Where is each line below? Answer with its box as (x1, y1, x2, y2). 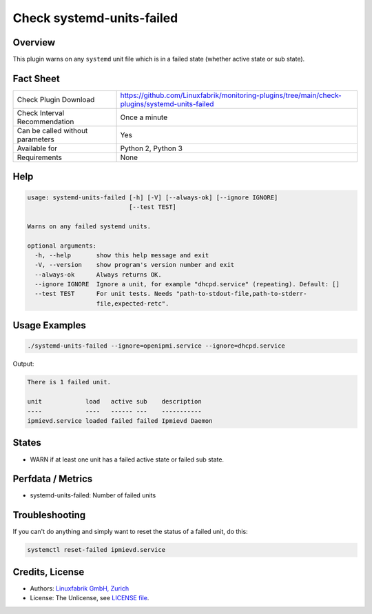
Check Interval (17, 108, 65, 117)
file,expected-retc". (96, 299, 169, 307)
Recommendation (17, 117, 74, 126)
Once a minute (120, 112, 168, 122)
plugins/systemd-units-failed (120, 99, 214, 108)
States (12, 437, 41, 448)
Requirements (17, 152, 62, 162)
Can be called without (17, 126, 88, 135)
